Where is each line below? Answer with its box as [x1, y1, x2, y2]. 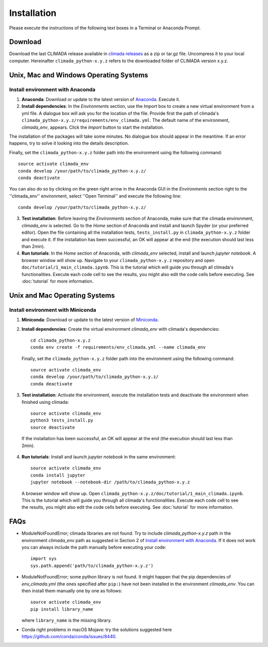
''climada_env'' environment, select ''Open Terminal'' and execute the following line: [9, 193, 182, 199]
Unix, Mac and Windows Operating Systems [9, 71, 148, 79]
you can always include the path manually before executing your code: [21, 545, 166, 551]
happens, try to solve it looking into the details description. [9, 140, 129, 146]
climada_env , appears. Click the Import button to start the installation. [21, 124, 164, 130]
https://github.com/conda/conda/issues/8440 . [21, 633, 117, 639]
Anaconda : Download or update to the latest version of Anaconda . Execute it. [21, 96, 181, 102]
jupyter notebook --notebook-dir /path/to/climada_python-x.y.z [30, 479, 191, 485]
